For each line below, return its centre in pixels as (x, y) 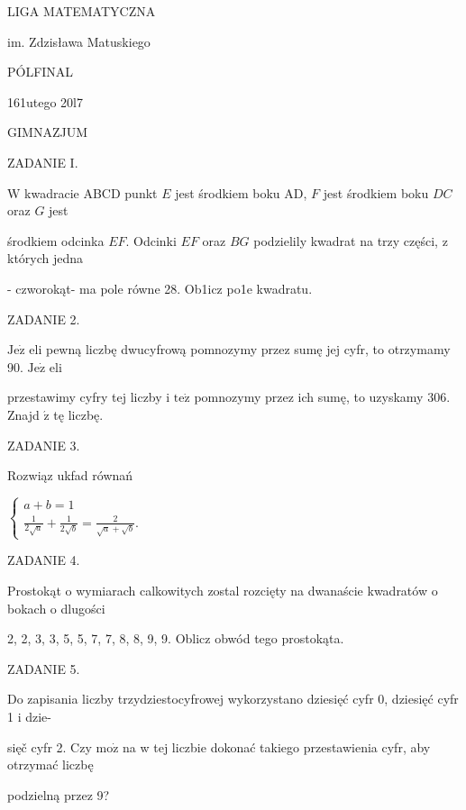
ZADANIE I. (43, 162)
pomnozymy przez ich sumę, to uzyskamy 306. (322, 397)
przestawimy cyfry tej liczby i (89, 397)
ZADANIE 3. (44, 445)
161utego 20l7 (45, 101)
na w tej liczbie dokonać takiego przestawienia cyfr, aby (277, 746)
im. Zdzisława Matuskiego (79, 41)
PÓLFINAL (41, 72)
